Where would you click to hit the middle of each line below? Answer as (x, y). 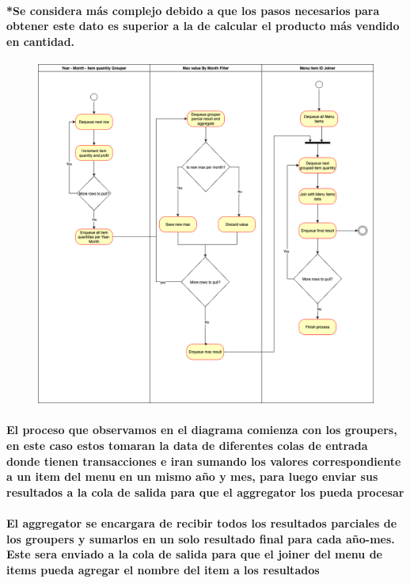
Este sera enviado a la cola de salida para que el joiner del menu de (194, 554)
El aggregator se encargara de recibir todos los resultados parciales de (202, 522)
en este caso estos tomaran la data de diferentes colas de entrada (187, 445)
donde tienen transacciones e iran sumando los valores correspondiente (204, 461)
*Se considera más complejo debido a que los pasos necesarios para (193, 10)
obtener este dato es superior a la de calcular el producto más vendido (203, 26)
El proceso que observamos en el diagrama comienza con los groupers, (202, 430)
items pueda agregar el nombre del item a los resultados (163, 569)
